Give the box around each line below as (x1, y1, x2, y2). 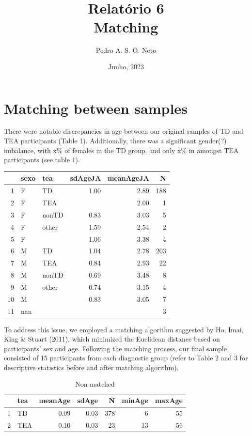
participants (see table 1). (4, 155, 80, 165)
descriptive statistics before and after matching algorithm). (4, 362, 179, 373)
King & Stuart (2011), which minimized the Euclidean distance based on (4, 334, 220, 344)
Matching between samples (4, 98, 188, 118)
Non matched (75, 378, 115, 389)
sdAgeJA (70, 173, 101, 183)
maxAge (155, 395, 183, 405)
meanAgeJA (108, 173, 149, 183)
